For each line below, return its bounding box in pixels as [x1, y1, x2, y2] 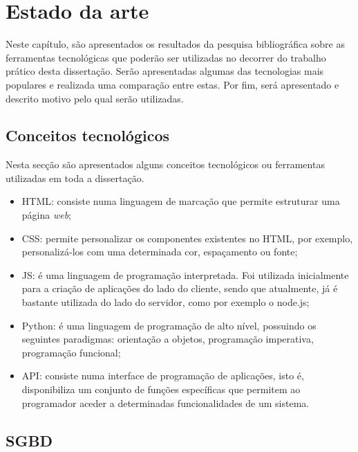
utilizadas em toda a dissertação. [6, 170, 144, 185]
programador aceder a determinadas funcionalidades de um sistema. [21, 395, 310, 410]
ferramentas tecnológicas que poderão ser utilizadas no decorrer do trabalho [6, 50, 326, 64]
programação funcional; [21, 345, 121, 359]
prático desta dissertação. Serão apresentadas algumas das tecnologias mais [6, 64, 324, 78]
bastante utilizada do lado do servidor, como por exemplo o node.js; [21, 295, 310, 309]
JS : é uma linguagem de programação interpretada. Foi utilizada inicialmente [21, 267, 349, 282]
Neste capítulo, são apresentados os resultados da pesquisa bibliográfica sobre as [6, 37, 345, 51]
